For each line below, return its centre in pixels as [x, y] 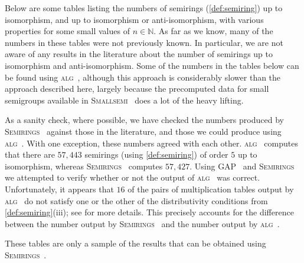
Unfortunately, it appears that [59, 189]
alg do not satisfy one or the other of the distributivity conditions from [136, 200]
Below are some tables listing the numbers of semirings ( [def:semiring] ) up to [144, 8]
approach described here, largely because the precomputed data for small [137, 89]
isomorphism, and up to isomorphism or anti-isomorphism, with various [134, 19]
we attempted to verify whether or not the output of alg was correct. [133, 177]
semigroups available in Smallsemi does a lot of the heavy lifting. [124, 100]
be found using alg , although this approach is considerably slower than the [143, 77]
